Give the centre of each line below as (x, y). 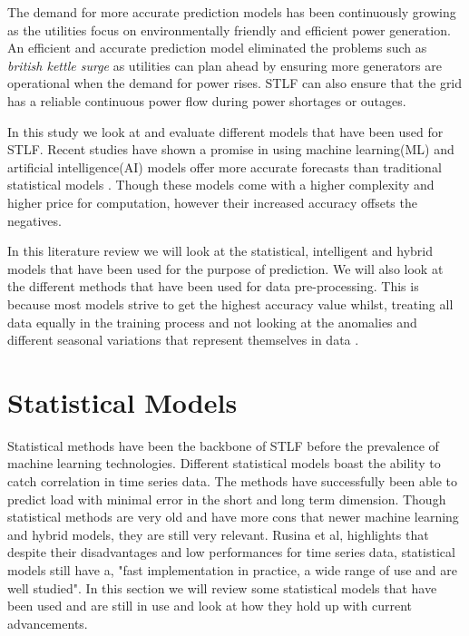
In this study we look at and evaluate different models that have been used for (225, 131)
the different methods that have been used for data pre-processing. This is (213, 286)
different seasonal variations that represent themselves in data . (183, 340)
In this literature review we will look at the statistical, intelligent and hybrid (220, 251)
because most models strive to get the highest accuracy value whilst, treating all (230, 303)
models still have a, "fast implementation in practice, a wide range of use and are (233, 569)
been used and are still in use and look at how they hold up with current (210, 606)
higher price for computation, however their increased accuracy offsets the (212, 202)
